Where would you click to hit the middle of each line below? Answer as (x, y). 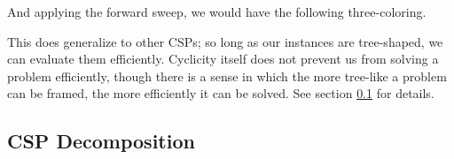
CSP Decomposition (101, 141)
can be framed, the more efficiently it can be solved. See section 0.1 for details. (221, 93)
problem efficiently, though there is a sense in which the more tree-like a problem (227, 76)
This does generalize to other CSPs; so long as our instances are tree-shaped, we (225, 41)
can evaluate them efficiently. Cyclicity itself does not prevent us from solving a (223, 59)
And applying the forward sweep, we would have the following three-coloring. (217, 11)
